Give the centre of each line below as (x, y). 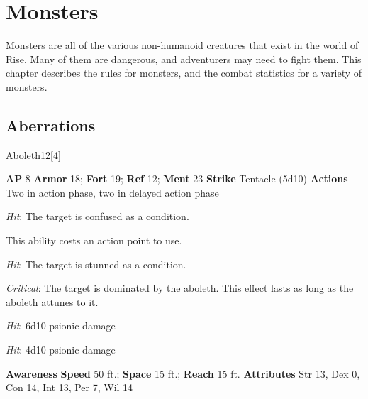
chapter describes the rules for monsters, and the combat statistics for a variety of (184, 73)
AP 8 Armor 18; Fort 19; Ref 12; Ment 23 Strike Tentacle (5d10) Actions (177, 179)
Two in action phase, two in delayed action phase (112, 192)
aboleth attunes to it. (52, 301)
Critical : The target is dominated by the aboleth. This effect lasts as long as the (180, 288)
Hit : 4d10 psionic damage (61, 350)
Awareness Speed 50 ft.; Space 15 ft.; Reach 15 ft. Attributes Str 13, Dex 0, (183, 373)
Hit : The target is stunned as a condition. (96, 264)
